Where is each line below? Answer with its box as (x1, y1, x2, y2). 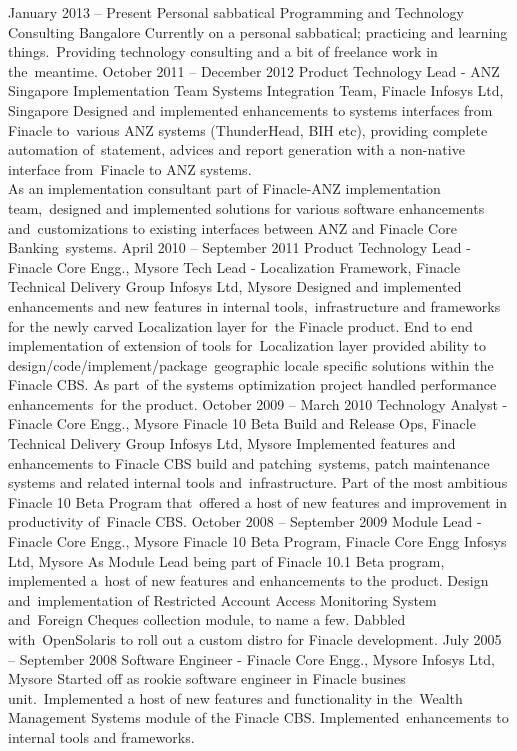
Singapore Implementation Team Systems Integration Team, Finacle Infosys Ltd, (8, 80, 504, 101)
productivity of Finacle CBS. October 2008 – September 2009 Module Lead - (8, 511, 482, 532)
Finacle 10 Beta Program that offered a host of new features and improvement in (8, 491, 508, 512)
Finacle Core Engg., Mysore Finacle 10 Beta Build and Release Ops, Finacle (8, 413, 476, 434)
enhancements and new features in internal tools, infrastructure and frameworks (8, 295, 501, 316)
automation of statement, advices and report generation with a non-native (8, 139, 465, 160)
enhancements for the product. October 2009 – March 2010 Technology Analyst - (8, 393, 508, 414)
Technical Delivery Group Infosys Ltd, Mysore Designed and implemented (8, 276, 462, 297)
